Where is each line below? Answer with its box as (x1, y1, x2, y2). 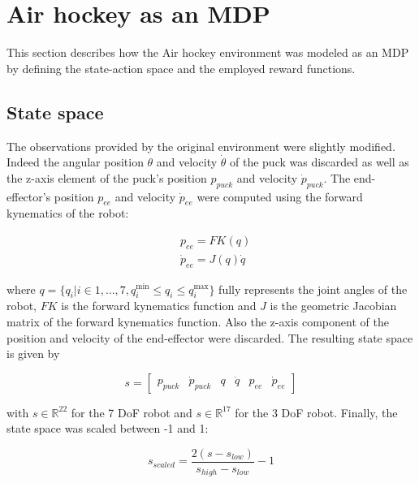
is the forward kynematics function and (61, 297, 257, 314)
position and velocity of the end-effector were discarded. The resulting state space (6, 329, 413, 346)
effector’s (6, 188, 51, 205)
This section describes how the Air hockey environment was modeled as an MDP (6, 44, 409, 61)
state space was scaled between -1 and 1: (6, 420, 209, 437)
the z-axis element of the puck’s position (6, 169, 207, 186)
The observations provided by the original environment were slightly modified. (6, 137, 395, 154)
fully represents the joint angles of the (218, 280, 408, 297)
